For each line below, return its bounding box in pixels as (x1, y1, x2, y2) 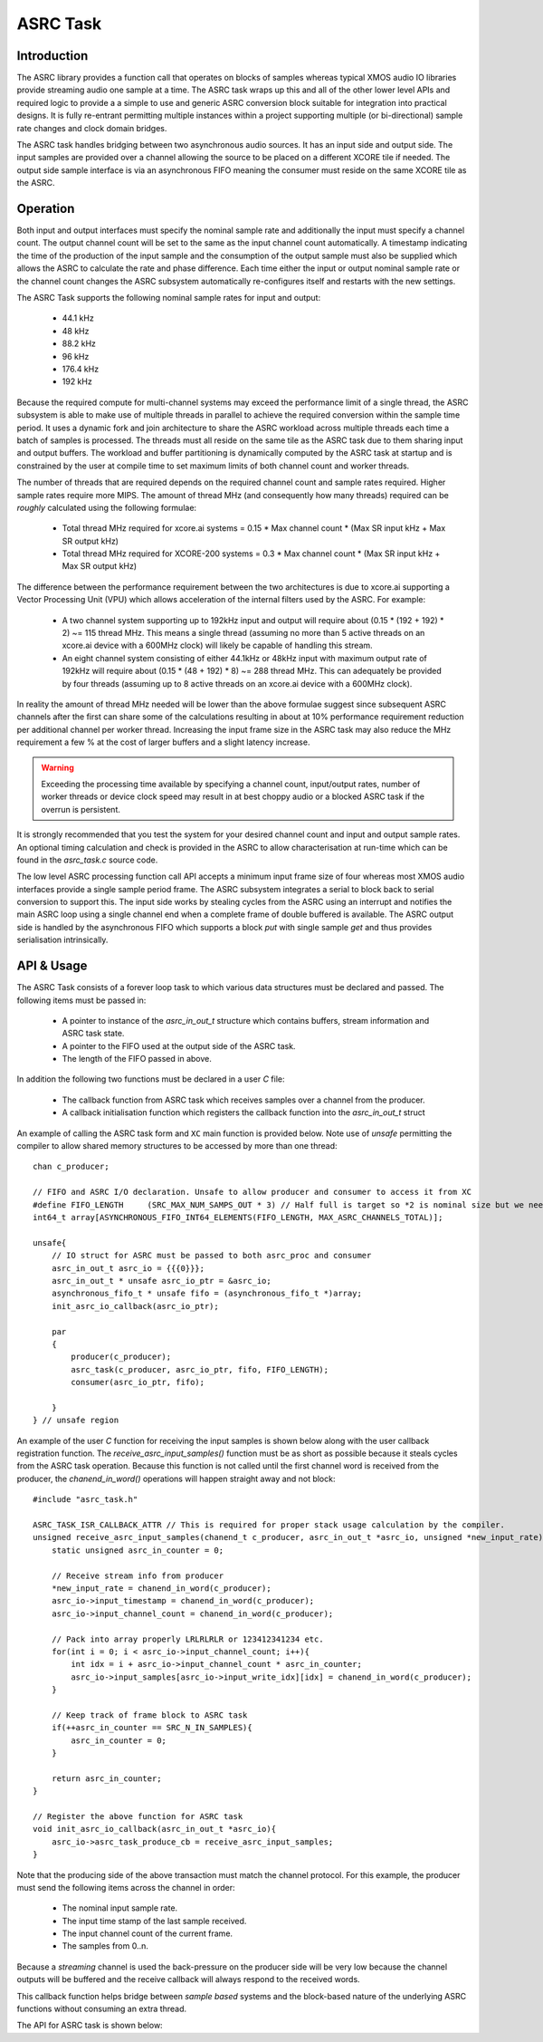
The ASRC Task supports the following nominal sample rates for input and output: (16, 293, 321, 303)
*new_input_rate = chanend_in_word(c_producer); (51, 1583, 271, 1594)
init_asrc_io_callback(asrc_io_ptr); (51, 1301, 219, 1311)
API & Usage (16, 958, 88, 974)
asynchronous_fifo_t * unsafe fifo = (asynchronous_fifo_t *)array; (51, 1288, 362, 1299)
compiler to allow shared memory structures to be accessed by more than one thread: (16, 1141, 338, 1151)
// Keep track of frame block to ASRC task (51, 1710, 248, 1720)
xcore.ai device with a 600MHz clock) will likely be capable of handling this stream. (62, 640, 373, 651)
